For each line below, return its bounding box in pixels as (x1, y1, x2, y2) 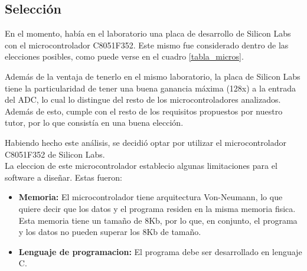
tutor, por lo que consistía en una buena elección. (5, 116, 184, 129)
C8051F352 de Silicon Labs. (5, 148, 105, 160)
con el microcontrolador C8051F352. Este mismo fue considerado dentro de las (5, 38, 289, 51)
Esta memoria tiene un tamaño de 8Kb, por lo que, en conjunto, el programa (18, 214, 298, 226)
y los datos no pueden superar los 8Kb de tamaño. (18, 226, 201, 238)
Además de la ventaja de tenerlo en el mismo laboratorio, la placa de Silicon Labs (5, 70, 301, 82)
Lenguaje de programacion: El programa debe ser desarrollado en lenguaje (18, 245, 302, 257)
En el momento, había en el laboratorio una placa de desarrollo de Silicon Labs (5, 27, 291, 40)
